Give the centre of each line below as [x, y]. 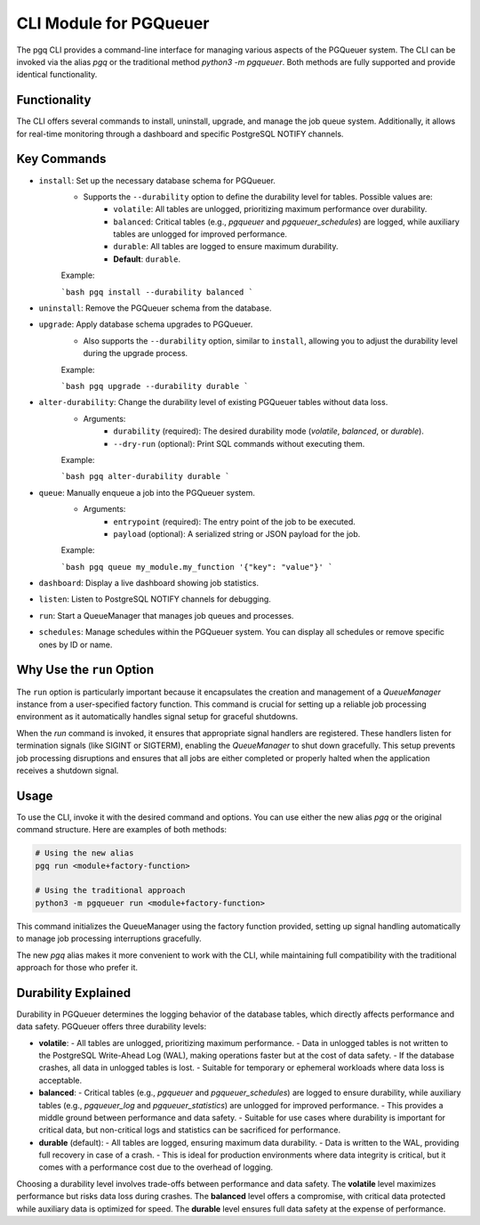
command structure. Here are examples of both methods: [121, 830]
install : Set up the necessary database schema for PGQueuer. [157, 180]
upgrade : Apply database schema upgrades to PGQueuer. [146, 324]
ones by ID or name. [76, 645]
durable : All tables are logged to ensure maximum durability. [226, 247]
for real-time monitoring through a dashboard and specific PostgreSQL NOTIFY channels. [180, 134]
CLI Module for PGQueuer [113, 23]
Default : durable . [147, 259]
